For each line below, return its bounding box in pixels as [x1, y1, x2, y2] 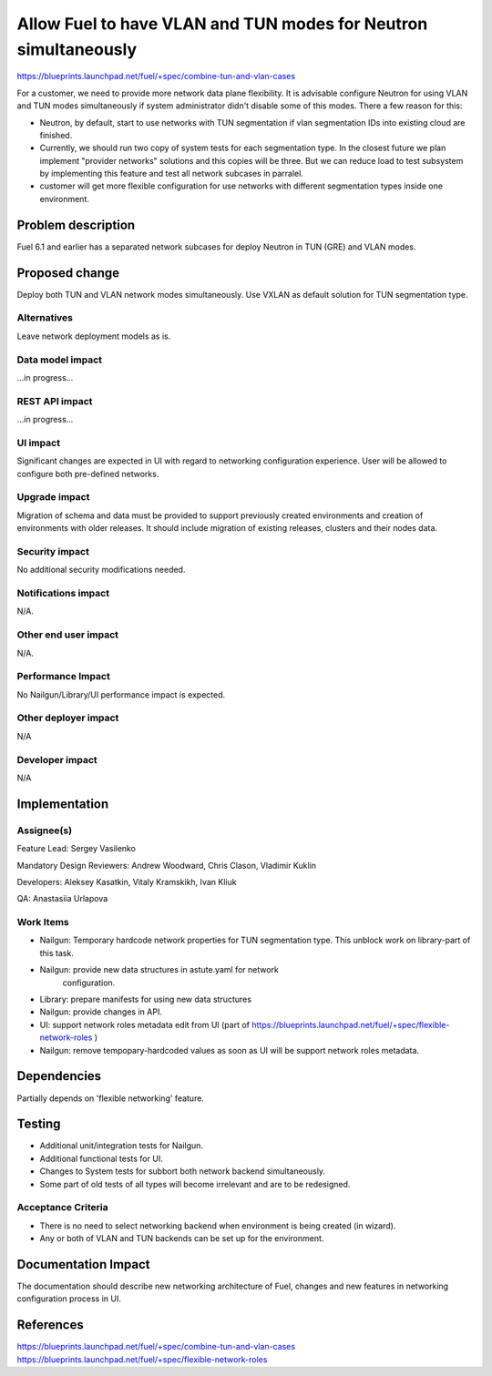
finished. [39, 129, 73, 140]
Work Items [16, 916, 69, 929]
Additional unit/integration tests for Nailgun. [39, 1140, 204, 1151]
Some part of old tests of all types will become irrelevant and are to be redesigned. [39, 1178, 351, 1189]
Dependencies [16, 1068, 102, 1084]
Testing [16, 1116, 61, 1132]
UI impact [16, 436, 61, 449]
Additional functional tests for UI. [39, 1153, 163, 1164]
